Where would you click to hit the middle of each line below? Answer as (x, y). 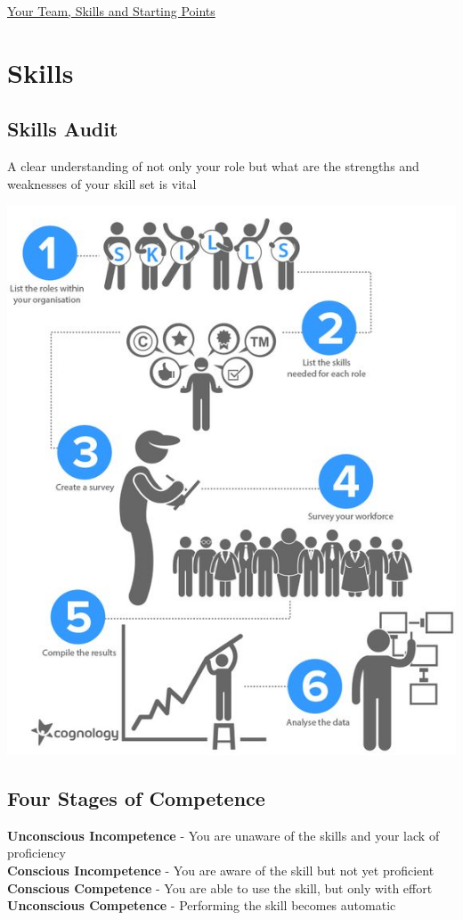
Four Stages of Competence (136, 797)
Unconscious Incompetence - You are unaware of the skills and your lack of (223, 835)
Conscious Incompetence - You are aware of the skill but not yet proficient (221, 870)
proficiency (37, 853)
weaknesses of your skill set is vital (102, 183)
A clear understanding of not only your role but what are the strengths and (213, 166)
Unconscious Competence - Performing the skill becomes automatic (202, 905)
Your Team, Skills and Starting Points (111, 11)
